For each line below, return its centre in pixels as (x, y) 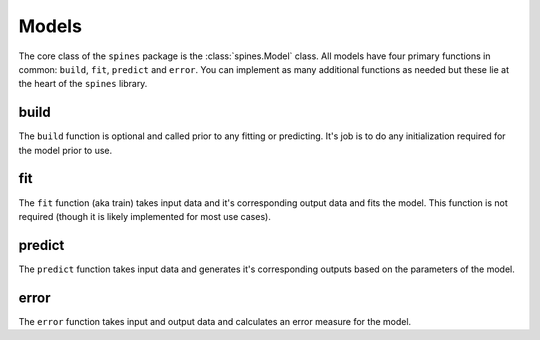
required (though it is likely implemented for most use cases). (145, 216)
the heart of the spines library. (83, 84)
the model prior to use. (65, 150)
